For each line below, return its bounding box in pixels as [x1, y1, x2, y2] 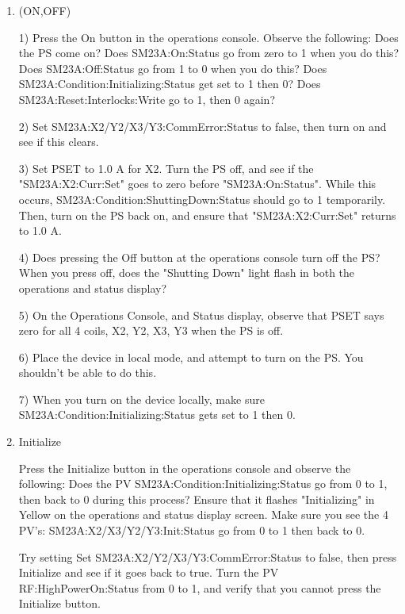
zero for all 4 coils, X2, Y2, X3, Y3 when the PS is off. [18, 322, 284, 339]
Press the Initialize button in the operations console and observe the [18, 459, 351, 476]
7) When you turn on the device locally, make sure [18, 390, 265, 407]
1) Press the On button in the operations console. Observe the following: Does [18, 29, 399, 45]
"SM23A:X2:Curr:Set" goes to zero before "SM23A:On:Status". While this [18, 175, 376, 192]
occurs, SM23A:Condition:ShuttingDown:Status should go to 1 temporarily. [18, 190, 386, 207]
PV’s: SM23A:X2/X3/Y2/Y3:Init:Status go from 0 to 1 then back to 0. [18, 522, 365, 539]
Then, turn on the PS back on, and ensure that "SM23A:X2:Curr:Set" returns [18, 206, 396, 223]
